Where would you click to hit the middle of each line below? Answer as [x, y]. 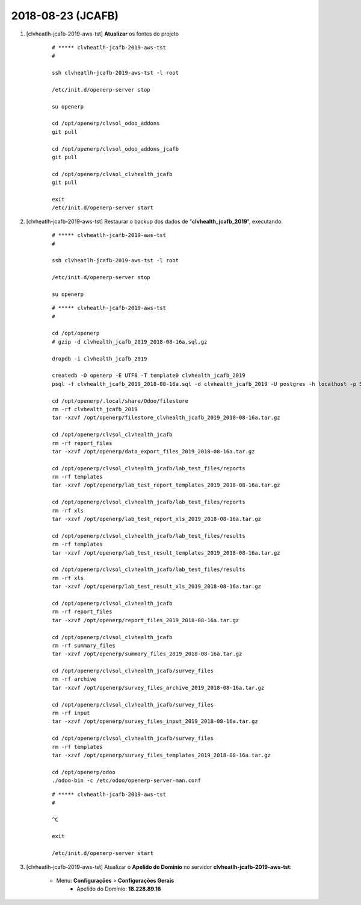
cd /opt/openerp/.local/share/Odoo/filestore [120, 401]
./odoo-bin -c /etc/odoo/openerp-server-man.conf [127, 780]
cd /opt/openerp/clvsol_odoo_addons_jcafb [116, 149]
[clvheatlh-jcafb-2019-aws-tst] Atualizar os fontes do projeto [103, 34]
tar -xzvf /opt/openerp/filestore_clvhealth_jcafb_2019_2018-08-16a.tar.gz [166, 418]
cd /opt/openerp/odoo [84, 772]
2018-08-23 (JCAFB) [65, 16]
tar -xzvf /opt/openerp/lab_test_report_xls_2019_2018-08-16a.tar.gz [157, 519]
